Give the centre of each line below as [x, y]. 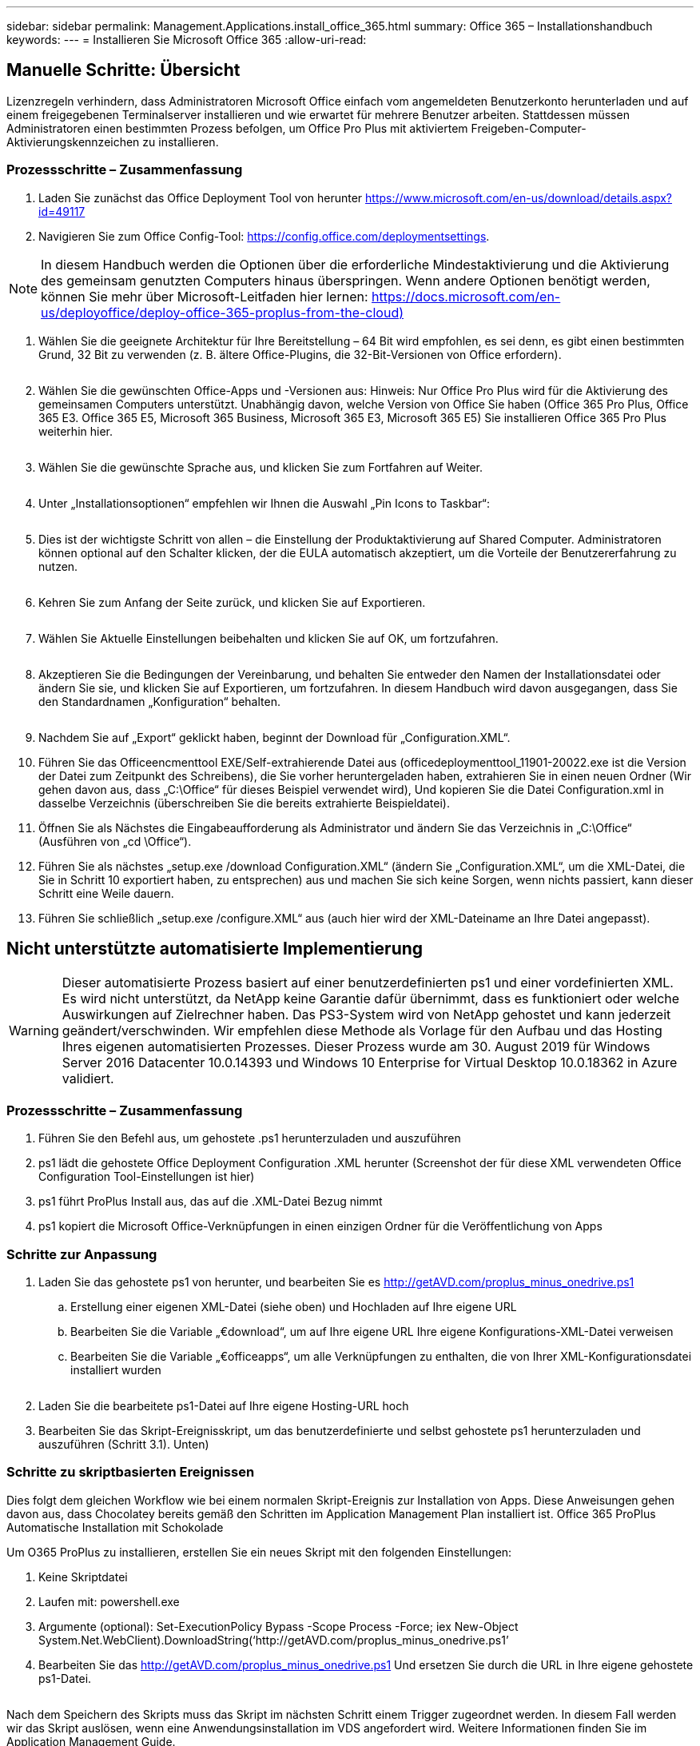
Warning [34, 1031]
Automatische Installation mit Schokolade [115, 1527]
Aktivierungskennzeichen [73, 142]
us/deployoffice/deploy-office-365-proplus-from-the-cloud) [223, 312]
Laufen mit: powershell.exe [109, 1601]
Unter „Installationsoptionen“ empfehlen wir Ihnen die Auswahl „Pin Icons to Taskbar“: [264, 503]
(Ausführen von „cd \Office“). [115, 841]
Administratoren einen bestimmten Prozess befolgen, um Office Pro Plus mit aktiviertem [237, 128]
